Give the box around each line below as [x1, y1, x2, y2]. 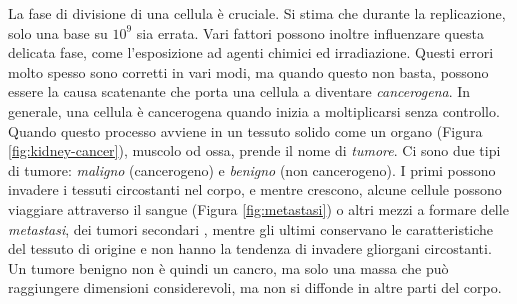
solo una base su [8, 22, 108, 43]
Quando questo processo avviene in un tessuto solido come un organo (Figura [8, 120, 483, 141]
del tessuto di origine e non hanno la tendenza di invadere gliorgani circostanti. [8, 238, 492, 259]
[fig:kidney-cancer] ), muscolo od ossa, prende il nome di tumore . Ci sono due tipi [8, 140, 501, 161]
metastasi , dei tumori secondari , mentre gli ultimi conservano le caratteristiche [8, 218, 494, 239]
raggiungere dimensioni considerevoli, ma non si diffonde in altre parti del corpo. [8, 277, 502, 298]
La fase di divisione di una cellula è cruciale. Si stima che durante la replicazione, [8, 3, 506, 23]
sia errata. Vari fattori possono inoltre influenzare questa [136, 22, 484, 43]
